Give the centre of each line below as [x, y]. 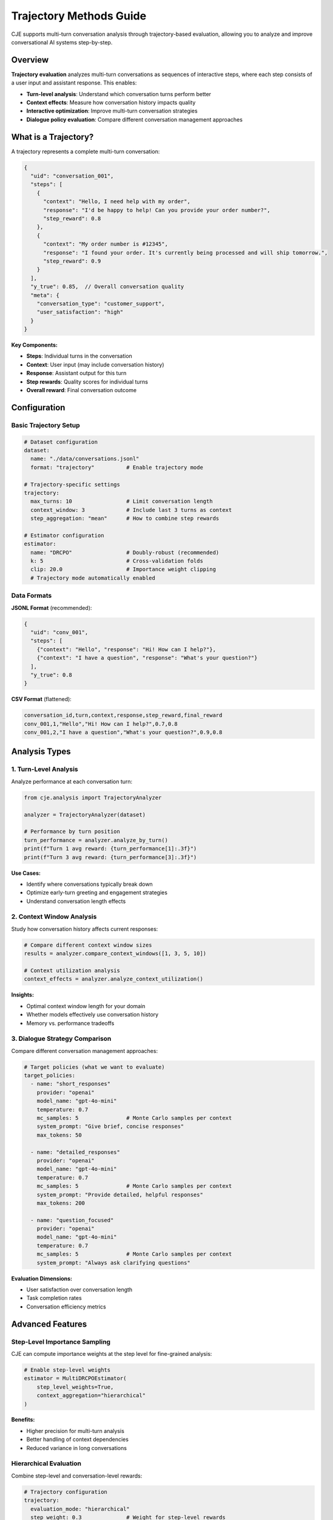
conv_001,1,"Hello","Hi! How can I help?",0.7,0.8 [101, 724]
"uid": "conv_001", [59, 632]
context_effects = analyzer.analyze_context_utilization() [113, 979]
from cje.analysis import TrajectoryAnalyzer [93, 797]
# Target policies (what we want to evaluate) [94, 1067]
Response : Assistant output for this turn [76, 373]
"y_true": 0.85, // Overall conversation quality [107, 287]
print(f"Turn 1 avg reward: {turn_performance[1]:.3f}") [110, 849]
